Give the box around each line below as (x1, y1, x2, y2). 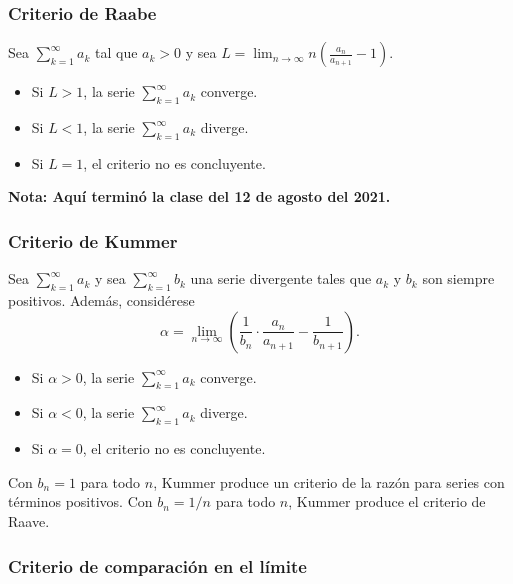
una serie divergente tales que (190, 268, 372, 289)
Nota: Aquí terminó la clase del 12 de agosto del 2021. (8, 186, 391, 207)
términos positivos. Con (8, 491, 153, 512)
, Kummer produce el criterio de (288, 491, 486, 512)
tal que (95, 42, 138, 63)
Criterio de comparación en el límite (8, 553, 307, 578)
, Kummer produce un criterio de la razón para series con (153, 471, 505, 492)
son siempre (422, 268, 495, 289)
